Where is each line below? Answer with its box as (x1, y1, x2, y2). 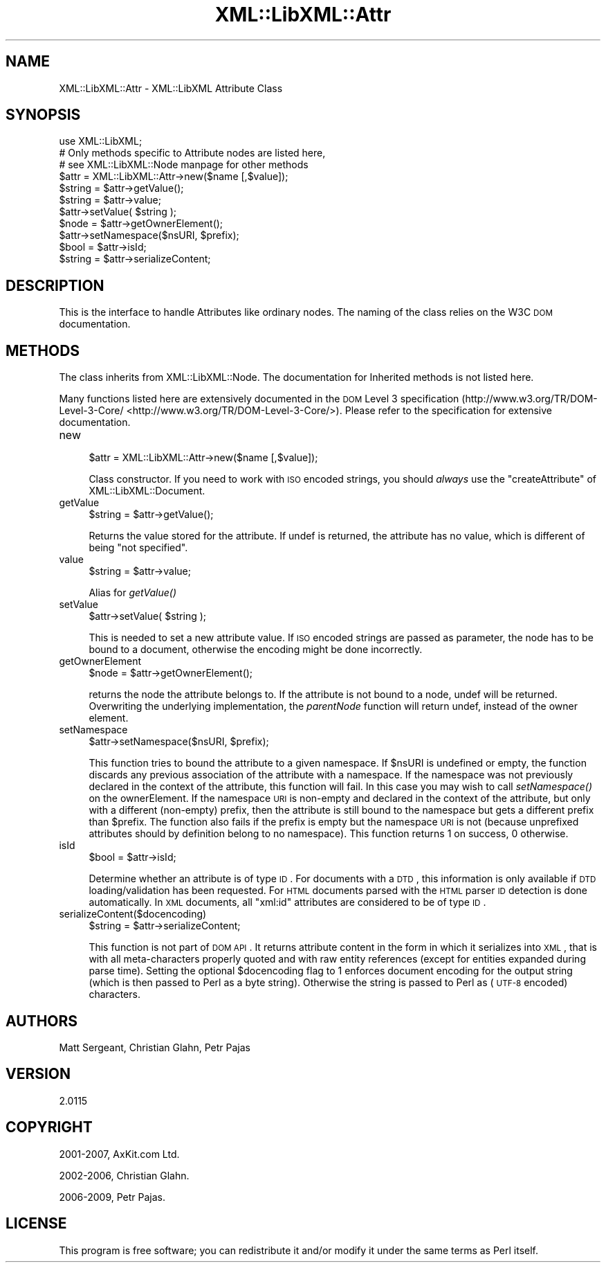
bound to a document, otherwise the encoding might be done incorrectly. (89, 643, 423, 656)
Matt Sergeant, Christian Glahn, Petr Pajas (59, 1041, 250, 1053)
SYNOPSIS (6, 106, 81, 124)
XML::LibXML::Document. (89, 485, 205, 497)
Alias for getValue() (89, 587, 176, 599)
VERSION (6, 1065, 71, 1083)
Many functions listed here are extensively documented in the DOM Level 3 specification (59, 393, 459, 405)
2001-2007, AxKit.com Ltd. (59, 1148, 180, 1160)
